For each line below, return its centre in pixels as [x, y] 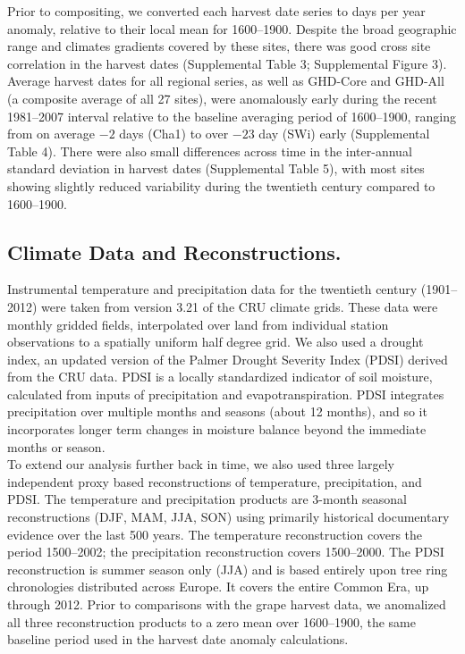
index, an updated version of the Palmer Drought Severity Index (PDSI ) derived [228, 359]
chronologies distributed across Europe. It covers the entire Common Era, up [218, 587]
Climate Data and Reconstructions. [174, 252]
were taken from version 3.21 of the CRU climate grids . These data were [240, 306]
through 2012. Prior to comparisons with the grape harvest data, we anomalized [227, 604]
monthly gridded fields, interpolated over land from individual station [198, 324]
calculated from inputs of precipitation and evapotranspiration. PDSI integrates [226, 394]
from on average [51, 134]
